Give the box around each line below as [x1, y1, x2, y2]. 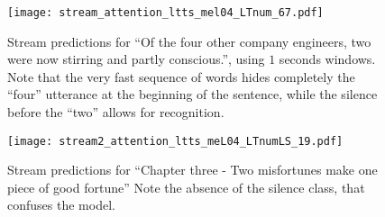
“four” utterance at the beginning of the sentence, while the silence [7, 85, 378, 104]
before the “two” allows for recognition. [7, 103, 225, 122]
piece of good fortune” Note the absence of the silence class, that [7, 177, 365, 196]
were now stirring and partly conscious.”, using [7, 50, 265, 68]
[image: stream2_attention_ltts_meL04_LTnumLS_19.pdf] [7, 134, 344, 148]
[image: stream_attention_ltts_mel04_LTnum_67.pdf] [7, 6, 324, 19]
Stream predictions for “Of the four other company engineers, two [7, 32, 371, 50]
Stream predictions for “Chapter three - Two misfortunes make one [7, 160, 378, 179]
